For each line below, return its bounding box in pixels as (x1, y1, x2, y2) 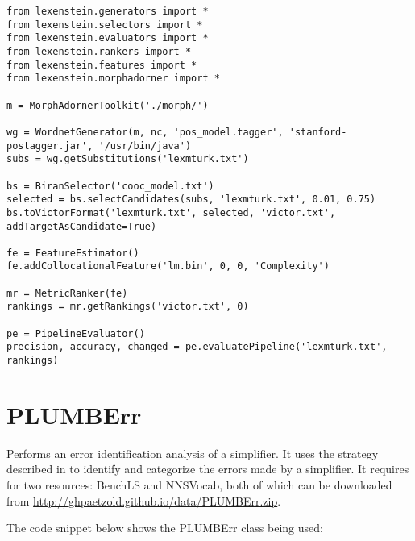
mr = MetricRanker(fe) (6, 287, 128, 299)
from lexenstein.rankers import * (6, 45, 192, 57)
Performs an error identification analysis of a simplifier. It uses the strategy (6, 444, 379, 461)
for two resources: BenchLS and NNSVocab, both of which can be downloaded (6, 476, 392, 493)
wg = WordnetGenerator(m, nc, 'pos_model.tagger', (6, 126, 284, 138)
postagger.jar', (6, 139, 93, 152)
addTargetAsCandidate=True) (6, 220, 157, 232)
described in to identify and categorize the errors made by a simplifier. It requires (6, 460, 409, 477)
